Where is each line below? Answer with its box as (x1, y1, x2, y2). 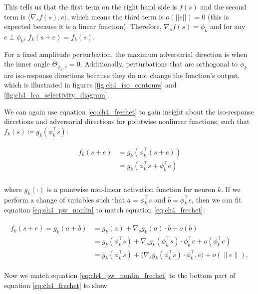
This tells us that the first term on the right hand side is (4, 1, 177, 11)
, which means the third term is (67, 11, 164, 21)
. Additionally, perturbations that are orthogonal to (80, 58, 238, 69)
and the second (200, 1, 247, 11)
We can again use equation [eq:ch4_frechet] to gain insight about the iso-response (4, 106, 254, 116)
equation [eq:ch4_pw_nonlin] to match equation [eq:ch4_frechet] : (4, 204, 205, 215)
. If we (221, 183, 241, 194)
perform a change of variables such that (4, 194, 125, 204)
